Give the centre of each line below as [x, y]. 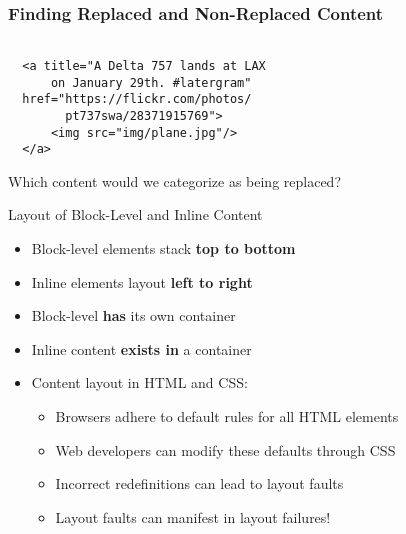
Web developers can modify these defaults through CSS [225, 449]
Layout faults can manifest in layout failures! [193, 516]
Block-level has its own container [133, 315]
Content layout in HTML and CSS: [139, 382]
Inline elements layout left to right [142, 281]
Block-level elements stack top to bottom [163, 248]
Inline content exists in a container [141, 348]
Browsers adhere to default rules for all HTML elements [227, 415]
